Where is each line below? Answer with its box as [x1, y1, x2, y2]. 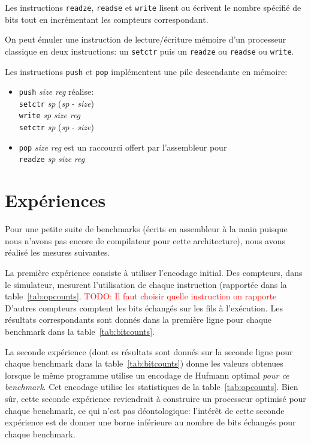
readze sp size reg [19, 152, 85, 165]
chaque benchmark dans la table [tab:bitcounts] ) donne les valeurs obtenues [5, 357, 283, 370]
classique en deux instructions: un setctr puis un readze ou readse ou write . [5, 44, 294, 57]
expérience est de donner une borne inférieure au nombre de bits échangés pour [5, 416, 296, 428]
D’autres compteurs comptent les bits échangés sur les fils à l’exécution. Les [5, 301, 283, 314]
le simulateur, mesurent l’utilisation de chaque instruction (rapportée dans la [5, 278, 287, 290]
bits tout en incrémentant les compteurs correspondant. [5, 13, 209, 25]
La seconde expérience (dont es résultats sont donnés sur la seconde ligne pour [5, 345, 293, 358]
